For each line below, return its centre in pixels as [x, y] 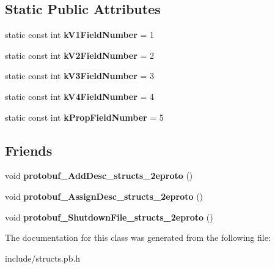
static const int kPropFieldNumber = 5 [84, 117]
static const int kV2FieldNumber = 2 [80, 55]
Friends [29, 150]
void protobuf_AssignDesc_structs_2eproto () [104, 196]
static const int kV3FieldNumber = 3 [80, 76]
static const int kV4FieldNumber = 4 [80, 96]
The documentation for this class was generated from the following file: [138, 237]
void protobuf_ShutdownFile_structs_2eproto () [109, 217]
